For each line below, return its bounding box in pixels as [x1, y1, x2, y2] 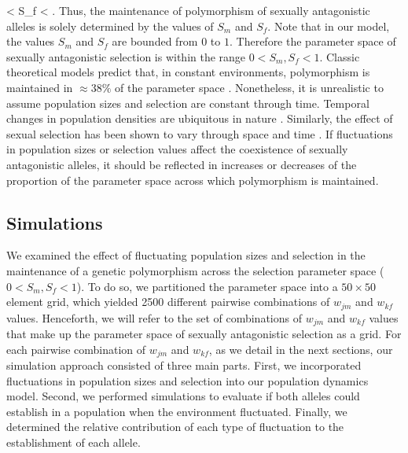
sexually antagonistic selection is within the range [6, 48, 246, 64]
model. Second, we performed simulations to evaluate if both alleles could [6, 388, 360, 404]
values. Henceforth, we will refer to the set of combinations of [6, 309, 302, 326]
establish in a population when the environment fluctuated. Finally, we [6, 403, 347, 419]
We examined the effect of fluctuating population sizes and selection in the [6, 247, 366, 263]
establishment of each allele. [6, 434, 141, 451]
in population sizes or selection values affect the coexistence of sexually [6, 141, 348, 157]
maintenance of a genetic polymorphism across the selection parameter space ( [6, 262, 384, 278]
